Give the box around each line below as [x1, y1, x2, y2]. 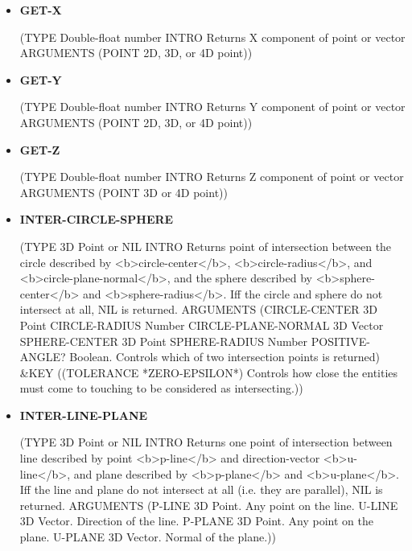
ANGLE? [19, 348, 66, 365]
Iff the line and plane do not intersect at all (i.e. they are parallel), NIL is [19, 481, 383, 498]
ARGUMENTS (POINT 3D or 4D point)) [19, 183, 228, 200]
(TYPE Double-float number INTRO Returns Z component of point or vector [19, 168, 404, 185]
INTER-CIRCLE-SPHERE [19, 211, 174, 228]
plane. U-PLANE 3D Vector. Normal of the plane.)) [19, 528, 277, 545]
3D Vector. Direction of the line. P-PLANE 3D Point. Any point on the [19, 512, 373, 529]
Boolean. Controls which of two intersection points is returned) [69, 348, 380, 365]
